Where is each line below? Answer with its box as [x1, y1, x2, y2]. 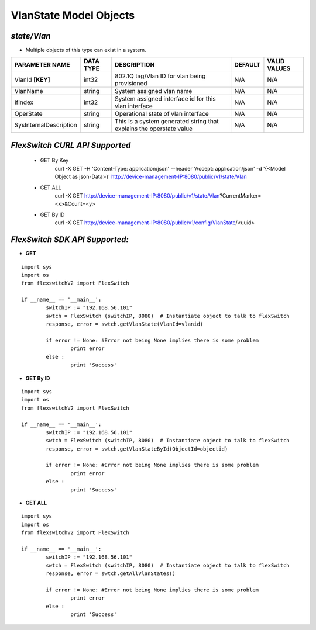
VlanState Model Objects [11, 9, 135, 22]
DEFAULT [234, 61, 260, 69]
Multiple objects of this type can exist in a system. [25, 47, 146, 54]
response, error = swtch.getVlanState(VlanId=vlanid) [46, 321, 204, 327]
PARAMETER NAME [14, 61, 70, 69]
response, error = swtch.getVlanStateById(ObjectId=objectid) [46, 445, 228, 452]
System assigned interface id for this [115, 95, 216, 103]
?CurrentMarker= [219, 192, 262, 199]
